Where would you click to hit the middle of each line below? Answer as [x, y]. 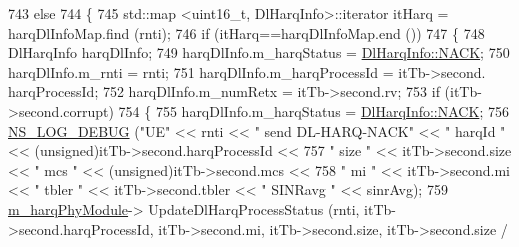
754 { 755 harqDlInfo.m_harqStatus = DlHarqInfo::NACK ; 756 [313, 110]
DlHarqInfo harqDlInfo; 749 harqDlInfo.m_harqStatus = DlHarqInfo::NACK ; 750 [259, 52]
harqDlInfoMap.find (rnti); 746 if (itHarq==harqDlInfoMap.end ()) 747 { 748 [246, 32]
